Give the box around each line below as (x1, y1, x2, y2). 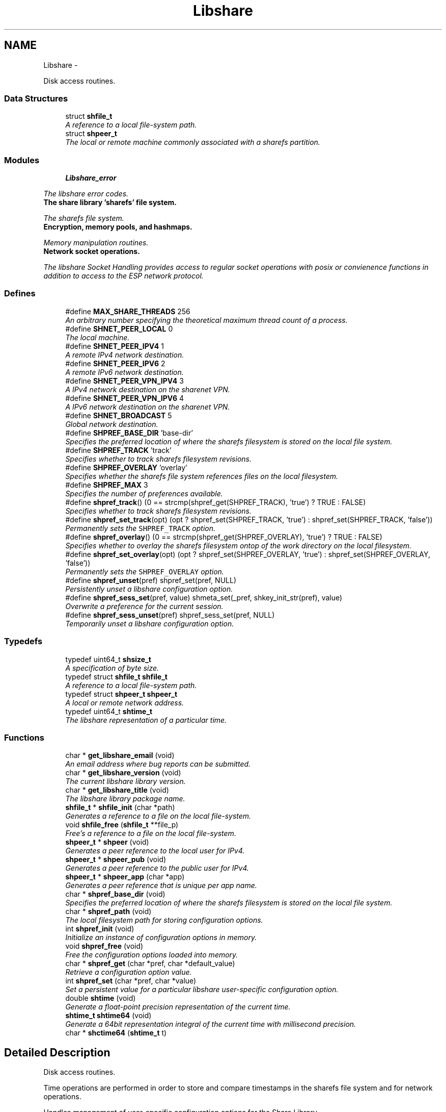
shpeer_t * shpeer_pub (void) (65, 855, 166, 864)
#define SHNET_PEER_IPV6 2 (65, 359, 165, 368)
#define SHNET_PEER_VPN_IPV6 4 (65, 393, 184, 402)
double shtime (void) (65, 994, 136, 1003)
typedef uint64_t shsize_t (65, 654, 151, 664)
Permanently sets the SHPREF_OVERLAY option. (65, 567, 224, 576)
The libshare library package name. (65, 794, 185, 803)
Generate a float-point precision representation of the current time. (65, 1002, 291, 1012)
